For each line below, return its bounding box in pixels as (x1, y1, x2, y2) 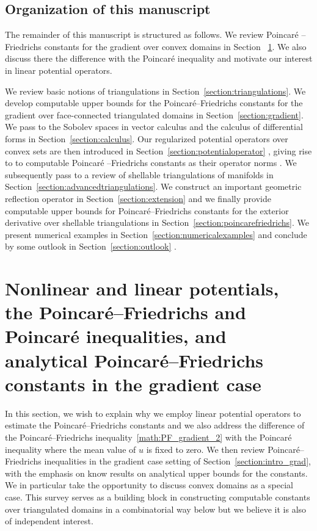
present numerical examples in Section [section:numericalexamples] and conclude (5, 228, 307, 240)
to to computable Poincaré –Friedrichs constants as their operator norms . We (5, 156, 297, 169)
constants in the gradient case (5, 371, 261, 396)
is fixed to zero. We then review (146, 442, 265, 455)
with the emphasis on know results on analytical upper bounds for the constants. (5, 466, 308, 479)
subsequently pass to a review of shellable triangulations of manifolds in (5, 168, 274, 181)
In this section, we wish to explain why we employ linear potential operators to (5, 406, 301, 419)
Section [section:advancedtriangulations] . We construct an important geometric (5, 180, 302, 193)
